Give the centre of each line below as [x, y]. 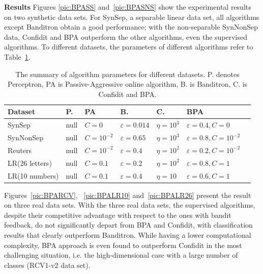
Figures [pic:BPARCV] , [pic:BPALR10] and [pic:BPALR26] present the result [128, 195]
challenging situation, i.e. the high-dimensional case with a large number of [121, 255]
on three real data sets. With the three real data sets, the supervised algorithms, [130, 205]
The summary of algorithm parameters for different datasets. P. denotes [127, 74]
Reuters [20, 150]
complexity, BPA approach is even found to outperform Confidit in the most [123, 245]
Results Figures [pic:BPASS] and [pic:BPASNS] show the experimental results [128, 7]
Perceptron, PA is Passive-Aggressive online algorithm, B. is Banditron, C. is [128, 84]
